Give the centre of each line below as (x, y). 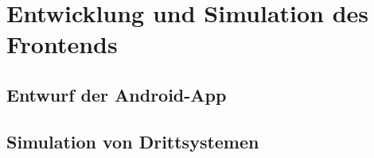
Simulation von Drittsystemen (133, 141)
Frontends (62, 44)
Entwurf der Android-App (117, 94)
